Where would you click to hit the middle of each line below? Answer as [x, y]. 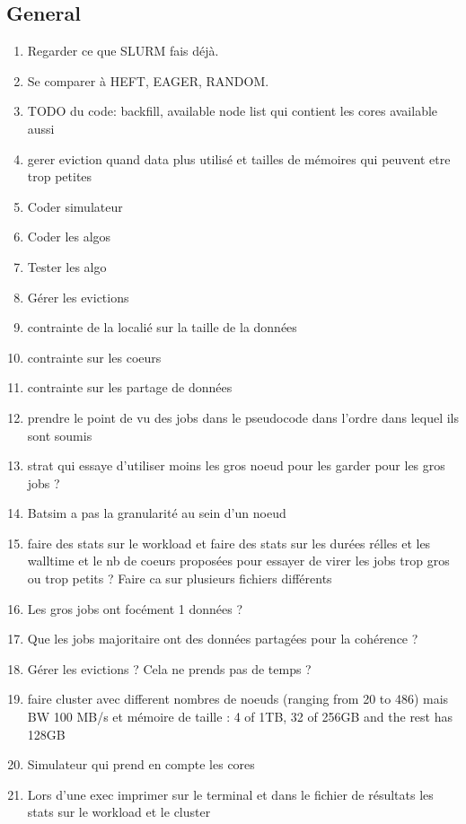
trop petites [60, 176]
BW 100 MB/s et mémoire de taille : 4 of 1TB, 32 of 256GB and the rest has [240, 717]
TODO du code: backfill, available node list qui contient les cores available [233, 111]
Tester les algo [67, 266]
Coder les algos [69, 237]
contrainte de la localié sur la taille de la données [162, 327]
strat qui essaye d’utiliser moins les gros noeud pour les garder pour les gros [236, 465]
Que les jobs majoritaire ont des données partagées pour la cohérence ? [223, 639]
